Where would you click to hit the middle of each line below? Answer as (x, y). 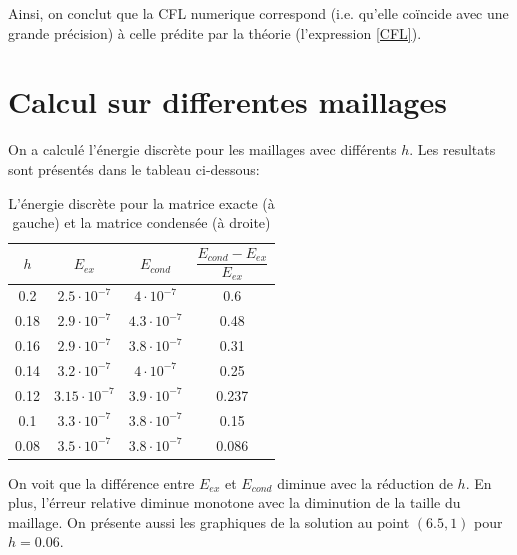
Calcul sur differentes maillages (227, 101)
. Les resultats (452, 149)
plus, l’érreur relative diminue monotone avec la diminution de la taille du (234, 502)
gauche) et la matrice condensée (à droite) (141, 222)
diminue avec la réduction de (365, 482)
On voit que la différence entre (101, 482)
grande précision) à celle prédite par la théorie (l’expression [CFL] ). (215, 32)
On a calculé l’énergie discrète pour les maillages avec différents (202, 149)
